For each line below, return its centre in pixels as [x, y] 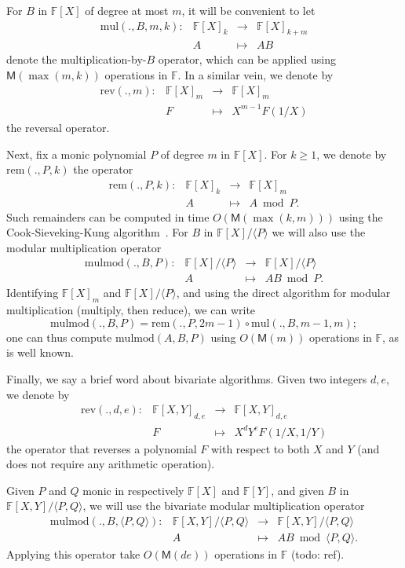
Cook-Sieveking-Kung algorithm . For [97, 232]
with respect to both [260, 448]
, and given [297, 490]
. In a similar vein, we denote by [255, 75]
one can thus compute [59, 337]
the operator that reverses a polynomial [102, 448]
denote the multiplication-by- [77, 59]
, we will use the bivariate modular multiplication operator [224, 506]
